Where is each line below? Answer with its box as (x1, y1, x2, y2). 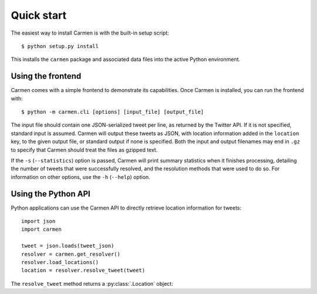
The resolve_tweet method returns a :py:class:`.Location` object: (11, 280, 173, 287)
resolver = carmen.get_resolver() (21, 251, 120, 258)
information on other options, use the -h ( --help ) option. (11, 173, 151, 180)
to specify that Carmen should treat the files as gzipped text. (11, 146, 158, 153)
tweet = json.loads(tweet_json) (21, 242, 114, 249)
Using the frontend (11, 71, 82, 82)
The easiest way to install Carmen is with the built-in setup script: (11, 29, 170, 36)
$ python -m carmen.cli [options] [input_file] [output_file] (21, 109, 204, 116)
